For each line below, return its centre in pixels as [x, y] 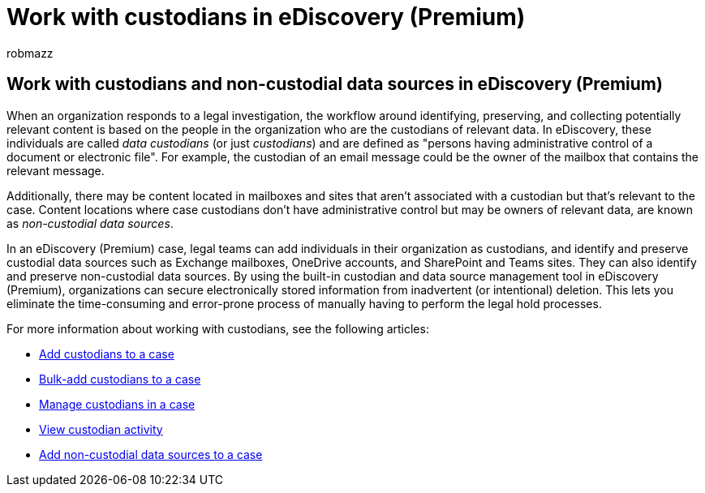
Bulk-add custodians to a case [120, 379]
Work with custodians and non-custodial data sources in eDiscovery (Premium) [335, 84]
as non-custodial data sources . [90, 223]
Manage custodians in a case [117, 404]
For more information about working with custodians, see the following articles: [218, 328]
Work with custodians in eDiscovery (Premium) [266, 17]
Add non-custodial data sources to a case [151, 454]
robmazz [30, 53]
